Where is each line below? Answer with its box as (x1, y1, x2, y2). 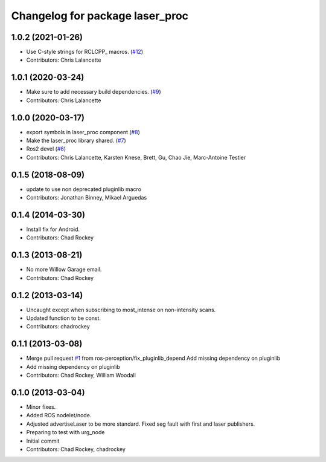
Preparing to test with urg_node (26, 429, 105, 436)
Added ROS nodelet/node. (26, 412, 92, 419)
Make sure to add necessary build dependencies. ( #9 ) (26, 88, 161, 96)
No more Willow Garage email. (26, 266, 102, 273)
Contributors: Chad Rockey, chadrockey (26, 445, 126, 453)
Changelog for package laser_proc (11, 9, 189, 22)
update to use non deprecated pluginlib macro (26, 185, 142, 193)
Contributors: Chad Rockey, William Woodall (26, 372, 136, 379)
